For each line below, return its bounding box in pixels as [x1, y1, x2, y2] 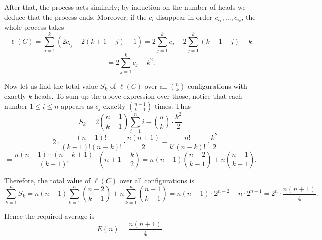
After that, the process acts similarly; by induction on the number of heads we [4, 2, 246, 12]
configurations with [188, 81, 247, 91]
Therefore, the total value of [4, 175, 91, 185]
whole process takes [4, 22, 64, 32]
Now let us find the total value [4, 81, 98, 91]
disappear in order [156, 11, 212, 22]
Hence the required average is [4, 210, 95, 221]
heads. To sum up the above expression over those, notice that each [34, 91, 242, 101]
